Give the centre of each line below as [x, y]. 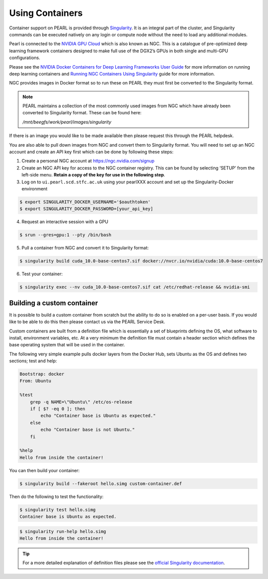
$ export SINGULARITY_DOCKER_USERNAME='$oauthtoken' [85, 202]
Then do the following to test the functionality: [56, 496]
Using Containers [46, 13]
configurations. [25, 58]
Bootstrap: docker [42, 374]
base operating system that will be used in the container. [67, 345]
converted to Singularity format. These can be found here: [82, 113]
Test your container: [42, 274]
